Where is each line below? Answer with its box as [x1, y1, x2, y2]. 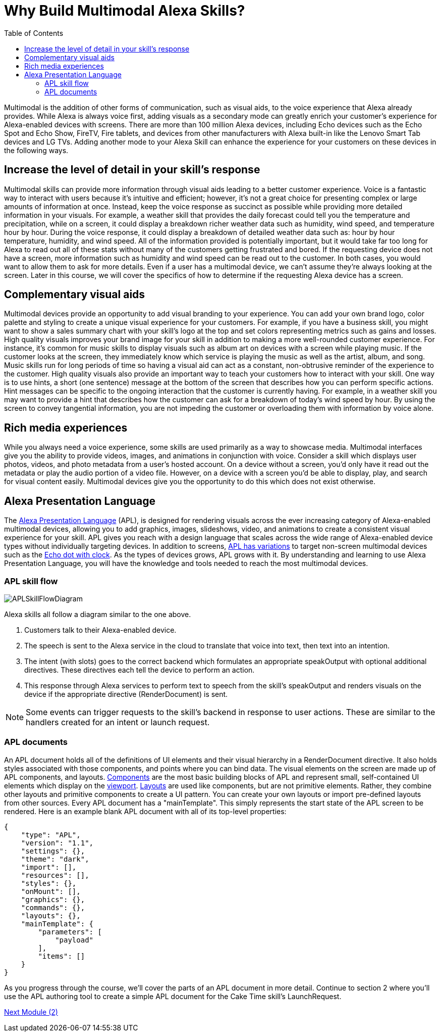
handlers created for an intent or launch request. [26, 717, 210, 727]
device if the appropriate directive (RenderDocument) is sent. [24, 689, 228, 698]
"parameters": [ [38, 927, 102, 936]
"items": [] [38, 952, 85, 960]
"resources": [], [21, 871, 89, 879]
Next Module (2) [4, 1007, 58, 1016]
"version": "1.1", [21, 838, 94, 847]
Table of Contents [4, 28, 64, 37]
